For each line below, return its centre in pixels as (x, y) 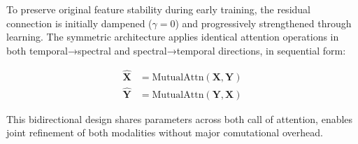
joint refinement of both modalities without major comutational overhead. (165, 132)
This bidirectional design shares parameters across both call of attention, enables (180, 118)
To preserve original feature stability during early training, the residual (158, 9)
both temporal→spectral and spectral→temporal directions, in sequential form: (176, 50)
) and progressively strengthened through (263, 23)
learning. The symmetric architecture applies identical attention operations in (173, 37)
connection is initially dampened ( (79, 23)
